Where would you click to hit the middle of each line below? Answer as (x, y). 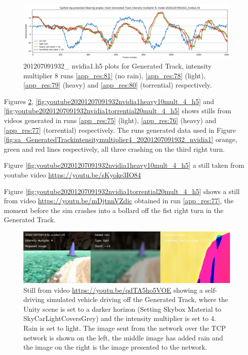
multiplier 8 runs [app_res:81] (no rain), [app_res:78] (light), (114, 75)
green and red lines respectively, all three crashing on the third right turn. (114, 149)
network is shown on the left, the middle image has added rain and (123, 337)
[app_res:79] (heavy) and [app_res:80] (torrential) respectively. (118, 85)
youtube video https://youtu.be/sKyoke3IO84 (73, 174)
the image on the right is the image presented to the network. (115, 347)
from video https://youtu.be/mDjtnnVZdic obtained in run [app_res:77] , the (119, 201)
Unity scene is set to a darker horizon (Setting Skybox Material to (122, 309)
